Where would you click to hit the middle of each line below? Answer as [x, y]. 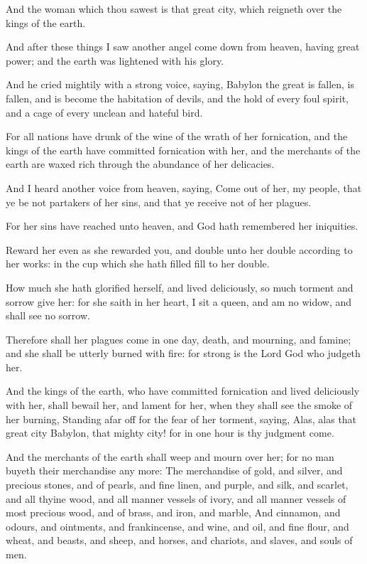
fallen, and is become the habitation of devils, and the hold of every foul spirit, [177, 98]
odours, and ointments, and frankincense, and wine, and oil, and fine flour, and [177, 526]
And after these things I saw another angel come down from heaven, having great [183, 47]
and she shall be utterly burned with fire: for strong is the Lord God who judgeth [183, 353]
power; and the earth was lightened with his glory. [115, 60]
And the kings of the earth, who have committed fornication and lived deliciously [183, 391]
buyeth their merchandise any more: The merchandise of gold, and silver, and [174, 470]
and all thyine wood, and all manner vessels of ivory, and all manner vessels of [176, 498]
